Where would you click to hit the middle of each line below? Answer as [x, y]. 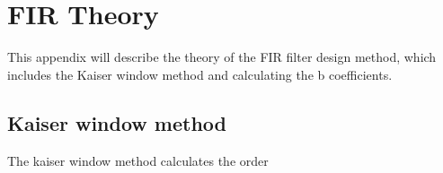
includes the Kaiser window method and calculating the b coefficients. [200, 74]
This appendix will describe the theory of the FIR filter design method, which [222, 57]
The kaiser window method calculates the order [138, 160]
